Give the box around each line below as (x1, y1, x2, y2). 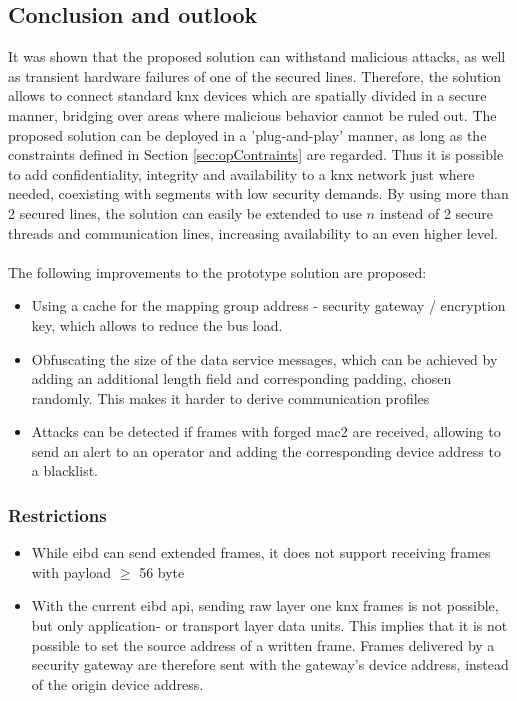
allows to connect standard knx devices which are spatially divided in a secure (8, 85, 487, 106)
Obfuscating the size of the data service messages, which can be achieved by (31, 348, 498, 369)
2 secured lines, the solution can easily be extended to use (8, 202, 362, 223)
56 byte (139, 561, 185, 582)
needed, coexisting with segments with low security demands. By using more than (8, 183, 509, 204)
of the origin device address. (31, 673, 204, 694)
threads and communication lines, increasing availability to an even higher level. (8, 222, 498, 243)
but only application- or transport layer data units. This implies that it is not (31, 615, 508, 636)
